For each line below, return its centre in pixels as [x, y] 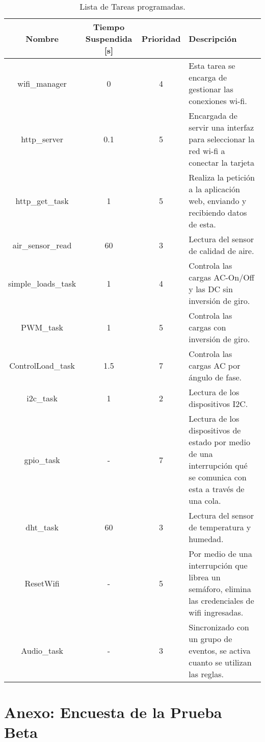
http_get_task [42, 201]
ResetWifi [42, 583]
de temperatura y [220, 527]
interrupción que [218, 565]
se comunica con [218, 477]
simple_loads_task [42, 283]
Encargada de [213, 116]
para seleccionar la [222, 139]
